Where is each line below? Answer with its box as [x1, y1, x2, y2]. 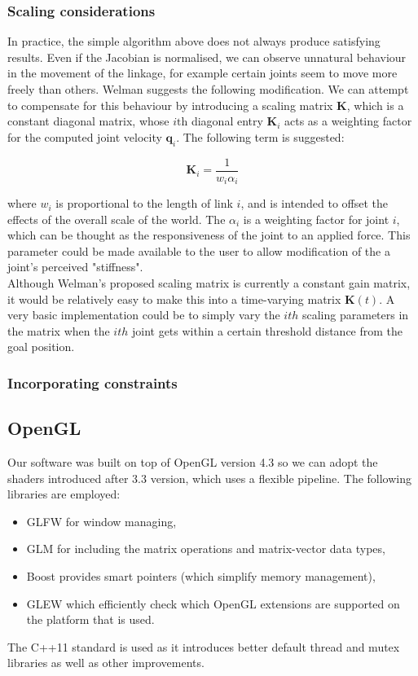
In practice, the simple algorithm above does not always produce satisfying [7, 33, 381, 50]
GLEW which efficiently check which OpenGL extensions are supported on [26, 595, 400, 612]
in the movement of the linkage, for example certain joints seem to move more [7, 64, 398, 81]
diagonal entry [191, 112, 263, 129]
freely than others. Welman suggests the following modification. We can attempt [7, 81, 409, 97]
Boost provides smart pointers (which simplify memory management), [26, 568, 376, 585]
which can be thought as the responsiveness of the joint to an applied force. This [7, 226, 411, 244]
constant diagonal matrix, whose [7, 112, 169, 129]
